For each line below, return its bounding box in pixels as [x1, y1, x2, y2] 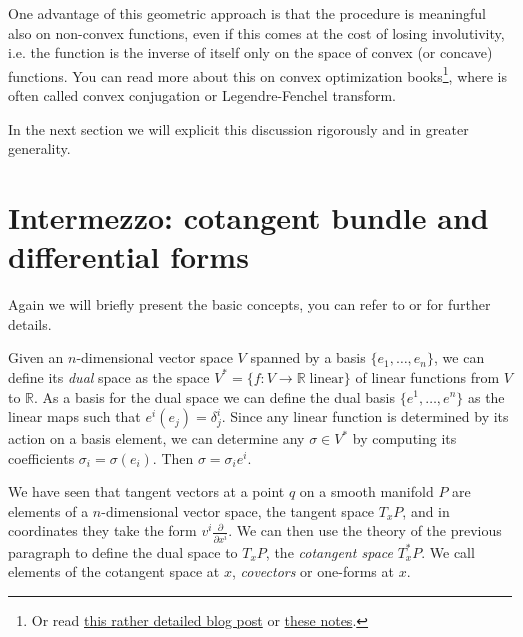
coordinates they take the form [8, 520, 197, 541]
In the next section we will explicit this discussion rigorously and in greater [8, 118, 469, 139]
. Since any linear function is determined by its [221, 406, 509, 427]
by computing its [352, 428, 457, 449]
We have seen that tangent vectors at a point [8, 481, 285, 502]
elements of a [8, 500, 89, 521]
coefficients [8, 447, 75, 468]
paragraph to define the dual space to [8, 541, 238, 562]
